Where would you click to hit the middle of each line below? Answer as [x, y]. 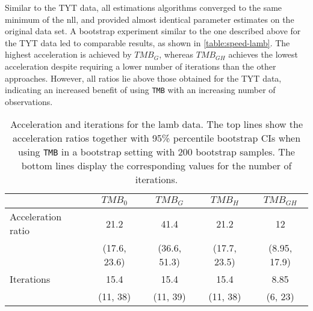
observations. [29, 101]
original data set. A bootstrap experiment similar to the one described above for [153, 31]
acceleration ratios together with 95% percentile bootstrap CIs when [156, 138]
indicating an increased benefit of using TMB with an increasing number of [140, 90]
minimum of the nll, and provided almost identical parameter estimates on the [150, 19]
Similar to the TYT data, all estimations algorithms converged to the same [144, 7]
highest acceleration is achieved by [68, 54]
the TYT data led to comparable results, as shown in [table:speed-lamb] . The [147, 42]
